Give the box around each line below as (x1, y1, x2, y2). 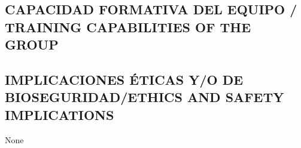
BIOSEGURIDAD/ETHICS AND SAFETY (5, 88, 284, 106)
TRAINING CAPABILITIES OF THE (5, 17, 251, 36)
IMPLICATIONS (5, 105, 114, 124)
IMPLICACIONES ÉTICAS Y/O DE (5, 70, 244, 88)
